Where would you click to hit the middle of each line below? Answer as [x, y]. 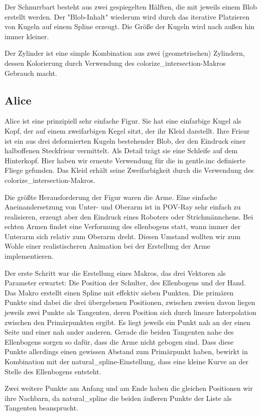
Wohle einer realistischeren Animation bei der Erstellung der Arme [107, 246]
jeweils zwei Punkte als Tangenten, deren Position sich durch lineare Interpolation [130, 312]
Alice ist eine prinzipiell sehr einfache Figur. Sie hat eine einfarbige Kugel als [123, 121]
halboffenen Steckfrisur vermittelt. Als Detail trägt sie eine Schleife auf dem [121, 150]
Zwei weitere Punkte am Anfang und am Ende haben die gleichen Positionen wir [129, 388]
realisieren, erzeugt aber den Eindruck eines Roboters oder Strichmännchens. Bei [129, 216]
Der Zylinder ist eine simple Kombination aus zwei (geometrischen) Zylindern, [125, 53]
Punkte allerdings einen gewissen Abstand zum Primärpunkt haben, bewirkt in [126, 351]
